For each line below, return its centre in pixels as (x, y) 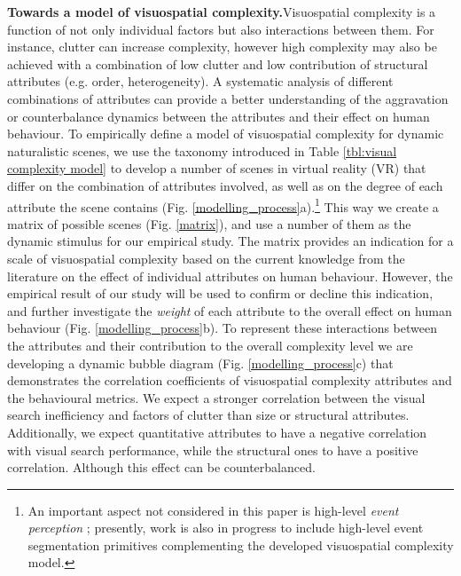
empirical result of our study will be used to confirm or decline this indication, (220, 293)
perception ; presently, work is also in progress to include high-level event (226, 528)
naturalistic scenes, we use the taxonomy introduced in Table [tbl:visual (202, 150)
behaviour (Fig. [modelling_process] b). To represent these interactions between (222, 328)
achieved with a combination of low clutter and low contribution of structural (218, 63)
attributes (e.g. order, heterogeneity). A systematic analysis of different (200, 81)
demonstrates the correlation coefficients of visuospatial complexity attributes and (230, 380)
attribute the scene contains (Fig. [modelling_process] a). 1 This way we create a (223, 205)
